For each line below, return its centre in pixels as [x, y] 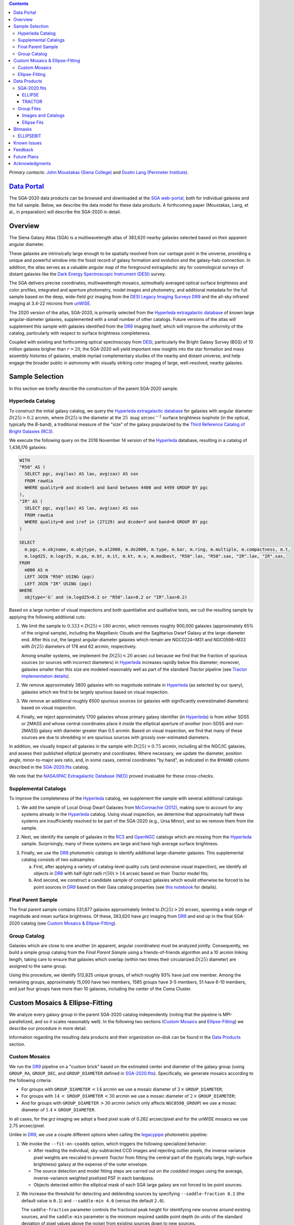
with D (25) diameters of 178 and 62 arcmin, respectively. [79, 646]
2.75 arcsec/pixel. [27, 1126]
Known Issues [27, 143]
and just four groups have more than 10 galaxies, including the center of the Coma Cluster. [100, 989]
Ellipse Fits [33, 122]
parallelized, [21, 1021]
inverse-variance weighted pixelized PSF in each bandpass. [94, 1178]
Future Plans [26, 156]
